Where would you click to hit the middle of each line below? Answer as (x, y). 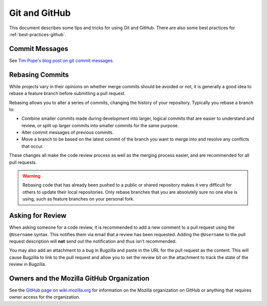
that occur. (33, 146)
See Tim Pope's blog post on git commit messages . (62, 60)
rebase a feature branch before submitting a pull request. (67, 94)
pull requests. (23, 162)
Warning (31, 176)
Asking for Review (38, 216)
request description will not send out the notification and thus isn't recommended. (93, 241)
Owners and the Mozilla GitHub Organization (79, 278)
